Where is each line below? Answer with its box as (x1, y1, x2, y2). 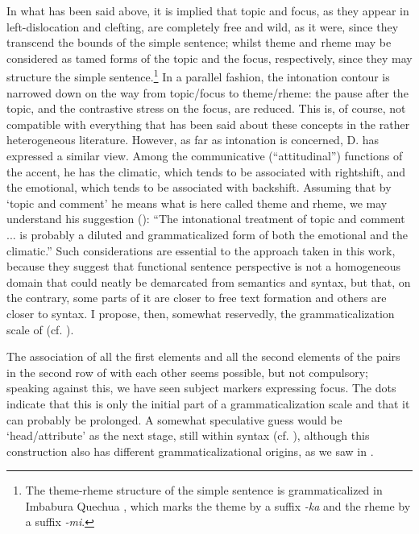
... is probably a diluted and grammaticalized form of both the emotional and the (6, 226, 409, 242)
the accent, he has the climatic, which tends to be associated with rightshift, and (6, 163, 406, 180)
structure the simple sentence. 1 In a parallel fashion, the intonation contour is (6, 66, 390, 85)
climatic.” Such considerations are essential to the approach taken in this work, (6, 242, 396, 259)
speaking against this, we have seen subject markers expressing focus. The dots (6, 379, 396, 396)
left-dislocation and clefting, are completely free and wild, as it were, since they (6, 18, 399, 35)
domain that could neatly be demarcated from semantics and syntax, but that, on (6, 273, 411, 290)
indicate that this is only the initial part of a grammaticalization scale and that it (6, 395, 410, 412)
